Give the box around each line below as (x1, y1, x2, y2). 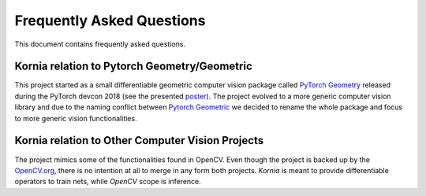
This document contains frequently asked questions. (14, 39, 185, 49)
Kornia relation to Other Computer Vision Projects (14, 134, 264, 147)
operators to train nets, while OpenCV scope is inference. (14, 177, 201, 187)
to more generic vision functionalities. (14, 113, 137, 123)
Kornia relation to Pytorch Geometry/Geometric (14, 60, 252, 73)
